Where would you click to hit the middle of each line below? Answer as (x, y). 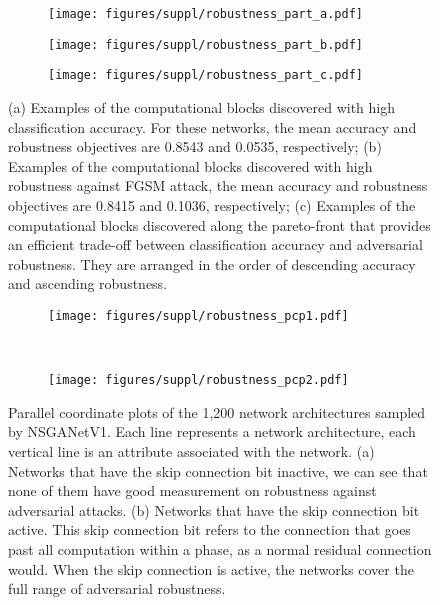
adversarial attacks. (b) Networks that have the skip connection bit (214, 509)
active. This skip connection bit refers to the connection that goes (209, 529)
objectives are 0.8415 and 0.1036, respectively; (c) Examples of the (212, 204)
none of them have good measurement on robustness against (192, 490)
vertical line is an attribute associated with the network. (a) (191, 451)
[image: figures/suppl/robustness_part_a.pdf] (205, 14)
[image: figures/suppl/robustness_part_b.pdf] (205, 44)
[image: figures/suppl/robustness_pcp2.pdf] (198, 380)
